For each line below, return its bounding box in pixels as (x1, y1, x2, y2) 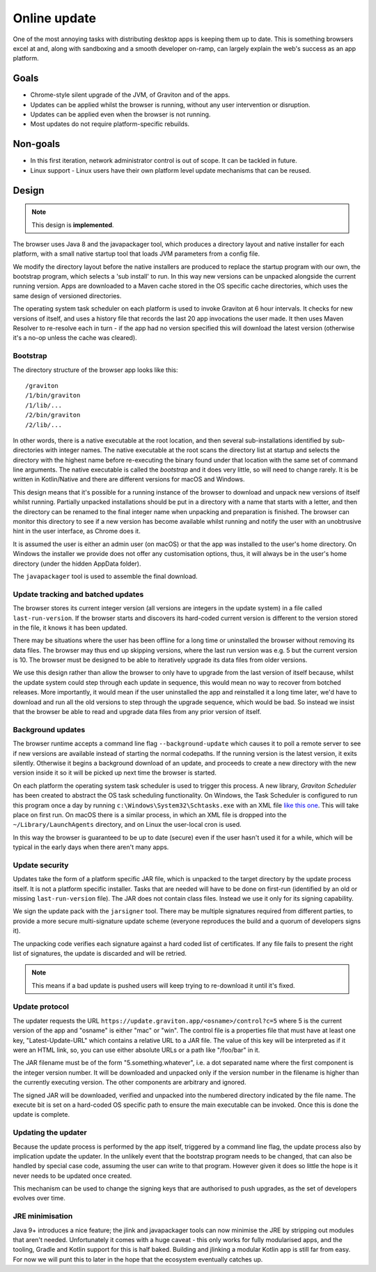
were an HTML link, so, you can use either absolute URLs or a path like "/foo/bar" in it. (13, 1046, 260, 1055)
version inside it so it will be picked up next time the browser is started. (13, 768, 217, 777)
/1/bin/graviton (25, 391, 81, 400)
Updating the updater (13, 1128, 87, 1138)
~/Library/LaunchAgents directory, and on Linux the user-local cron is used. (13, 821, 242, 829)
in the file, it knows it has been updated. (13, 623, 128, 632)
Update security (13, 860, 69, 870)
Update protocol (13, 1002, 70, 1011)
